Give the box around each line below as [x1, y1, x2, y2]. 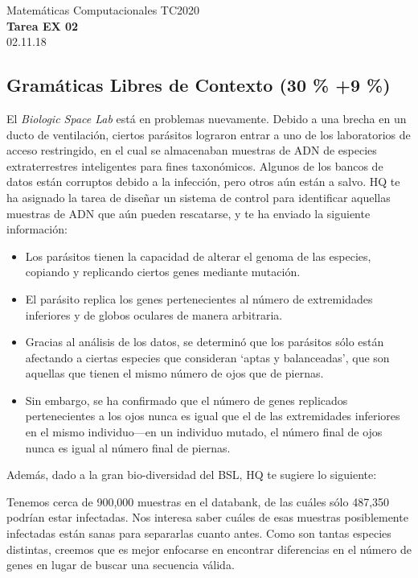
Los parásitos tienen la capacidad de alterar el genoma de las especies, [25, 247, 371, 264]
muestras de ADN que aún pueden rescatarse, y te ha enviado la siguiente [6, 204, 371, 221]
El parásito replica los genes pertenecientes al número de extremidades [25, 290, 373, 307]
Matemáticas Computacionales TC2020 [6, 2, 200, 18]
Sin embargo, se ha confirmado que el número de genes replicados [25, 391, 348, 408]
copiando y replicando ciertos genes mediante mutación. [25, 263, 301, 280]
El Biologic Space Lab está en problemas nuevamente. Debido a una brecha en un [6, 109, 407, 126]
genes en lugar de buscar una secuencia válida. [6, 556, 235, 573]
